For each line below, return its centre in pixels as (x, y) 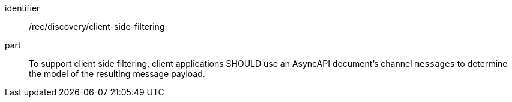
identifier (23, 8)
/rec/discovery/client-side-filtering (97, 27)
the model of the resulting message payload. (117, 74)
